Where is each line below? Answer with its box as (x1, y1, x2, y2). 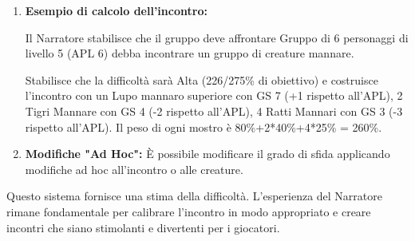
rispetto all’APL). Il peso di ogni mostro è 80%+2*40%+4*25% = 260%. (25, 118, 382, 135)
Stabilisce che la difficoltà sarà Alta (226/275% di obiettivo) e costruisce (25, 71, 378, 88)
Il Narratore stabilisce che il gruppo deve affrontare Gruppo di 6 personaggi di (25, 29, 409, 45)
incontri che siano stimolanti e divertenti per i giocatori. (6, 219, 280, 235)
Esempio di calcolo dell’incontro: (25, 2, 207, 18)
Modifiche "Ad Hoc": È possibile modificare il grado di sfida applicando (25, 145, 390, 162)
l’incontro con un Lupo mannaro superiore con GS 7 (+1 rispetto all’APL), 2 (25, 87, 403, 104)
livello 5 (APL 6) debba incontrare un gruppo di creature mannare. (25, 45, 354, 61)
